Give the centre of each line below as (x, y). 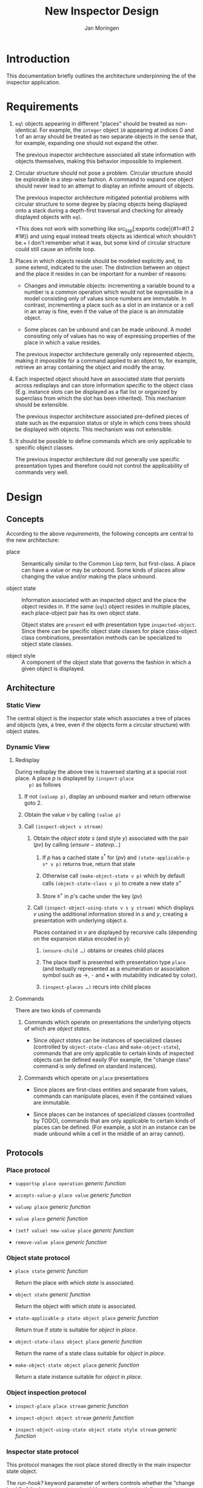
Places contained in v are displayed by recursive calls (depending (115, 932)
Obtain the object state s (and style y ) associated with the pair (111, 838)
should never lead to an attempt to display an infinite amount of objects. (105, 186)
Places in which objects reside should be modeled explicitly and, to (99, 261)
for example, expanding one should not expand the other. (87, 143)
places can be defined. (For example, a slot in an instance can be (115, 1128)
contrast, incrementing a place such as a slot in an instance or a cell (109, 305)
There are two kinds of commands (58, 1010)
